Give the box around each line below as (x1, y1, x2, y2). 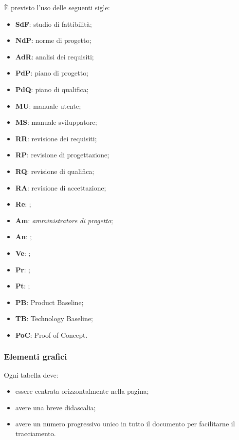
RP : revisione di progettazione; (15, 150, 110, 160)
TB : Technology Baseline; (15, 313, 93, 324)
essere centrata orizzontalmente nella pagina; (15, 386, 149, 396)
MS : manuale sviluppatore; (15, 117, 97, 127)
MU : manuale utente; (15, 100, 81, 111)
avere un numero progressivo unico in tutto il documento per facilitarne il (15, 419, 235, 429)
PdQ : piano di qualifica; (15, 84, 89, 94)
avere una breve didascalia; (15, 402, 96, 412)
